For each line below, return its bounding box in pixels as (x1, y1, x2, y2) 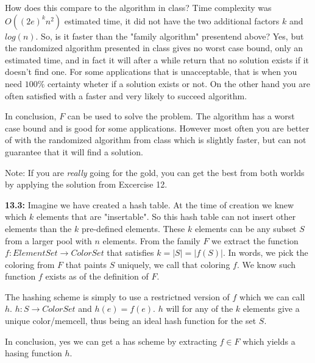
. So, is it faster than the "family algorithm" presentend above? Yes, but (35, 29, 304, 42)
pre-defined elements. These (81, 222, 185, 234)
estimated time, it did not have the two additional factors (64, 14, 280, 27)
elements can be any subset (194, 222, 297, 234)
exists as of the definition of (45, 270, 149, 283)
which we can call (239, 290, 305, 303)
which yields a (242, 334, 296, 347)
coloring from (5, 258, 55, 270)
